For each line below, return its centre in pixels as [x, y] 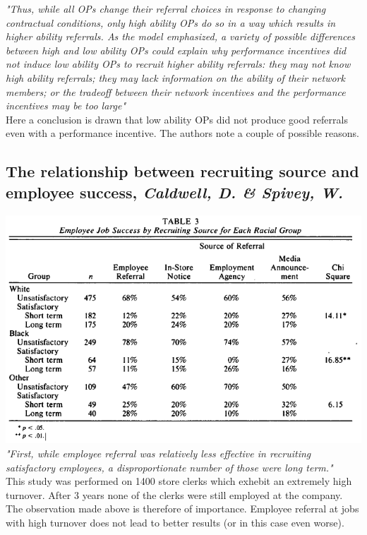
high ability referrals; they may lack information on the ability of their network [175, 77]
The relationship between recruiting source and [182, 171]
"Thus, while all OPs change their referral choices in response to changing [166, 8]
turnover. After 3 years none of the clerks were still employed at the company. [174, 494]
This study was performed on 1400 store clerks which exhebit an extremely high [179, 481]
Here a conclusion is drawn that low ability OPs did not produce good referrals [177, 119]
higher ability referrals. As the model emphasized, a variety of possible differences [180, 36]
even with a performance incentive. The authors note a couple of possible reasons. [183, 133]
